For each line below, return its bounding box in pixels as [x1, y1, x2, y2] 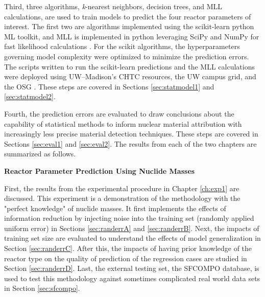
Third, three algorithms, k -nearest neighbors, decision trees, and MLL [4, 1, 223, 11]
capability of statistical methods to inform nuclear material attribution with [4, 118, 242, 129]
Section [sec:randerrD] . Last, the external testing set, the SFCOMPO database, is [4, 263, 259, 273]
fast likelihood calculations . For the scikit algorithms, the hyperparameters [4, 41, 240, 52]
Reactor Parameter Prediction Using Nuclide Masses [4, 165, 195, 176]
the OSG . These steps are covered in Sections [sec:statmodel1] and [4, 81, 214, 92]
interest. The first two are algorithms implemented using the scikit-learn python [4, 21, 254, 32]
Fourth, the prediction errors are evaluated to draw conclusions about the [4, 108, 234, 119]
